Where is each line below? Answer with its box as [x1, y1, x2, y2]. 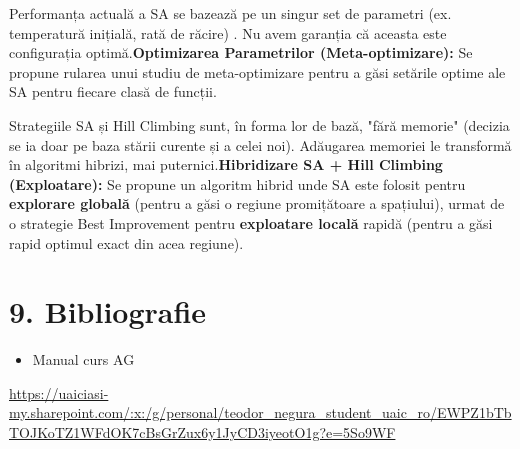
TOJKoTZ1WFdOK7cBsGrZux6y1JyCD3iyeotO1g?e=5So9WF [9, 422, 396, 443]
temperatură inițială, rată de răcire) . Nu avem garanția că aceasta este [9, 22, 447, 43]
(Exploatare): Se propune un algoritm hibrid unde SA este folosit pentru [9, 173, 466, 194]
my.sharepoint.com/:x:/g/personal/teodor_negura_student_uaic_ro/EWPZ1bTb [9, 402, 512, 423]
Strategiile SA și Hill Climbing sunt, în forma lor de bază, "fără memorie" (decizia [9, 114, 510, 135]
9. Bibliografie [9, 291, 207, 332]
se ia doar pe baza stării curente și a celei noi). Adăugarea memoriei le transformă [9, 134, 512, 155]
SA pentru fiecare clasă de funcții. [9, 81, 217, 102]
